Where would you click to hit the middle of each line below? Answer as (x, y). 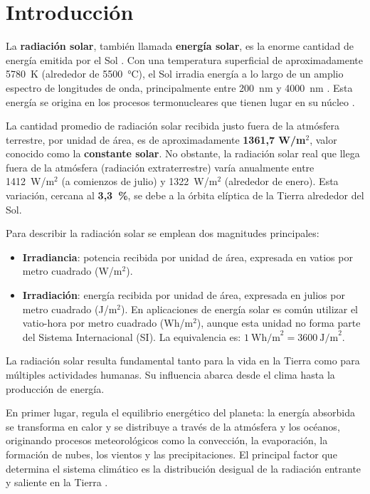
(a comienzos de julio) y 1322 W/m (139, 181)
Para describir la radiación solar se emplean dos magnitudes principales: (163, 233)
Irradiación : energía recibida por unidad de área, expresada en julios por (184, 295)
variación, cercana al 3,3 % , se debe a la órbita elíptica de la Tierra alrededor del (185, 195)
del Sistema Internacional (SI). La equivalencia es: (132, 336)
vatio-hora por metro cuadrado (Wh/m (108, 323)
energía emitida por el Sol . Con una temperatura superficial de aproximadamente (185, 59)
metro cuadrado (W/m (72, 271)
